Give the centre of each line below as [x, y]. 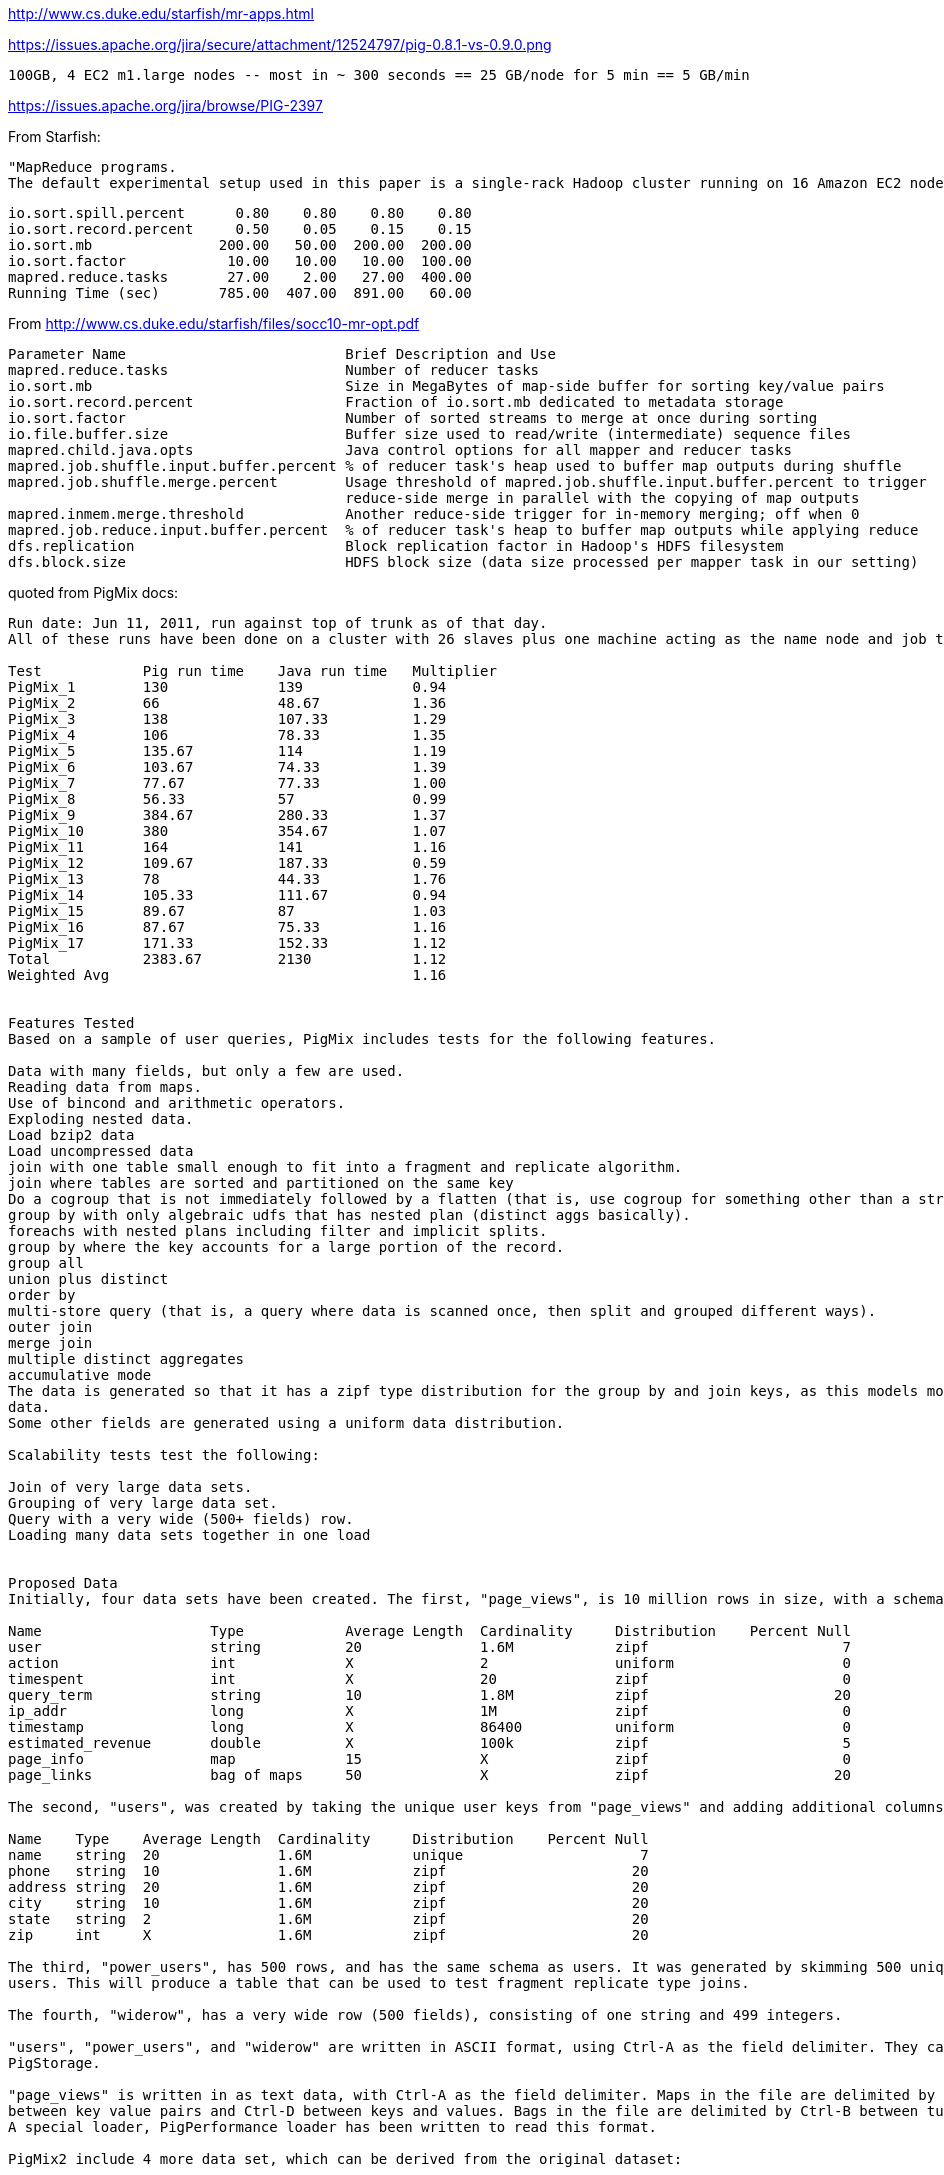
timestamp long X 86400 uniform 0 [429, 1727]
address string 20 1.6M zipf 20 [328, 1887]
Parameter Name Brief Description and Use [282, 354]
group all [46, 1263]
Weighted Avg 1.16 [227, 975]
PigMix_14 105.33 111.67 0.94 [227, 895]
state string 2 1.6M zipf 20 [328, 1919]
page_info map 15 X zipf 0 [429, 1759]
